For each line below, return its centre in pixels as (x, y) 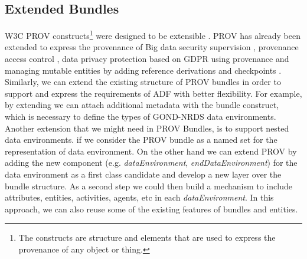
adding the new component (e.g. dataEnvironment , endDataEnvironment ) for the (151, 163)
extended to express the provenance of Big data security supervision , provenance (152, 47)
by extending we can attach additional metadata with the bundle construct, (142, 105)
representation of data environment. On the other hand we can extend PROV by (151, 151)
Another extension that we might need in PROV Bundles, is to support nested (147, 128)
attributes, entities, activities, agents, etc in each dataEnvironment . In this (139, 197)
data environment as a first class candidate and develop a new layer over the (143, 174)
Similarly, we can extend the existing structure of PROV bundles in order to (143, 82)
